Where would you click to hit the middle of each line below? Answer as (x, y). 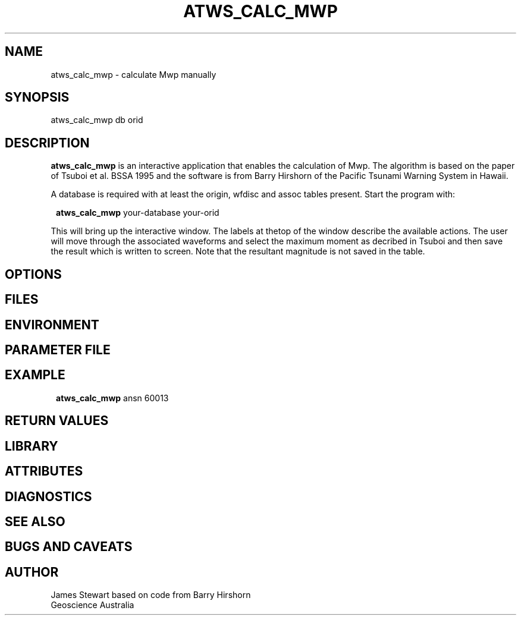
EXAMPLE (35, 375)
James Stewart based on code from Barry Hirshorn (151, 595)
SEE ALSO (35, 521)
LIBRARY (32, 446)
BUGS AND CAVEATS (69, 547)
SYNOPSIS (37, 97)
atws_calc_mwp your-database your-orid (138, 213)
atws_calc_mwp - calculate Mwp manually (134, 74)
